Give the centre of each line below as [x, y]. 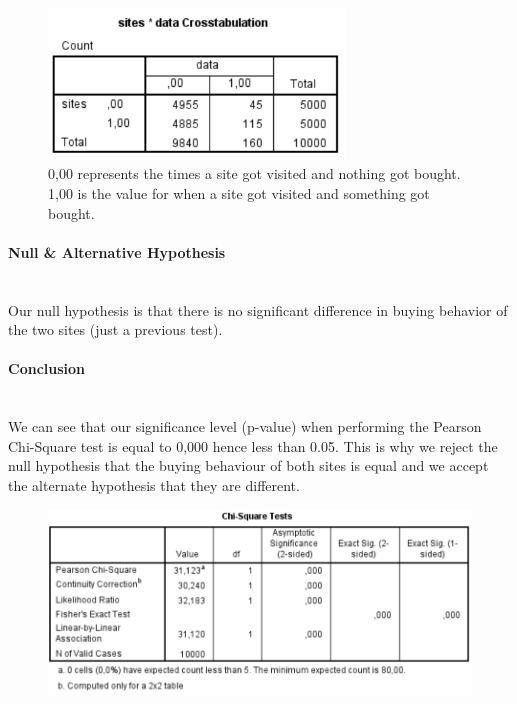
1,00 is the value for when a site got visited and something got [239, 193]
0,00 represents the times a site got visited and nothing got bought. [254, 173]
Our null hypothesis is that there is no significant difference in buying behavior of [258, 309]
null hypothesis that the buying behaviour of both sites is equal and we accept [248, 465]
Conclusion [47, 368]
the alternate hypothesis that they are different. [154, 485]
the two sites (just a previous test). [115, 329]
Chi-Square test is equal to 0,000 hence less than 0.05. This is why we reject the [253, 445]
